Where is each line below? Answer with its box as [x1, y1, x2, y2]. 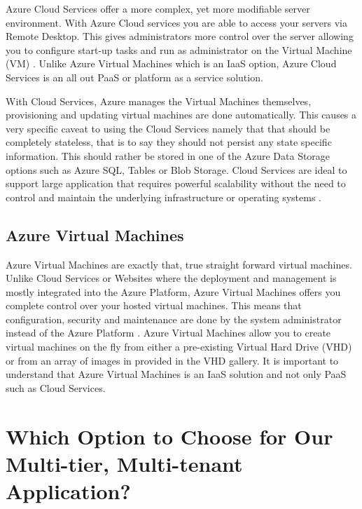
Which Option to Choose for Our [6, 421, 333, 450]
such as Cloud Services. [6, 380, 106, 395]
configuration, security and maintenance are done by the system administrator [6, 311, 342, 326]
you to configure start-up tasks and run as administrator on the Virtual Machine [6, 42, 352, 57]
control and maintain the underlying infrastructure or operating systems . [6, 189, 321, 204]
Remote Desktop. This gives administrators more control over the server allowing [6, 29, 354, 43]
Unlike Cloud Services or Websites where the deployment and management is [6, 271, 337, 285]
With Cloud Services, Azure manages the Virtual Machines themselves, [6, 93, 312, 108]
